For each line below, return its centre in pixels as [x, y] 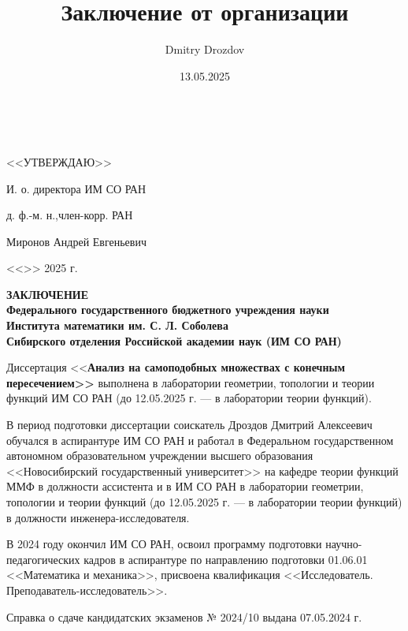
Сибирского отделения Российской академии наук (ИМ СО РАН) [174, 340]
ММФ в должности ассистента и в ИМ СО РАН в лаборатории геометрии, [185, 486]
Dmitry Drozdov [205, 49]
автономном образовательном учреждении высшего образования [160, 456]
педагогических [43, 559]
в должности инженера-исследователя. [98, 517]
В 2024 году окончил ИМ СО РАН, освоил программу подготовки [164, 544]
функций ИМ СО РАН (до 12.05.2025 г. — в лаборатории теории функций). [189, 398]
